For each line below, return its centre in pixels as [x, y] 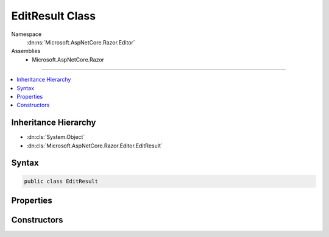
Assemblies [26, 51]
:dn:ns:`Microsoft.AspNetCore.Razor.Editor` [81, 42]
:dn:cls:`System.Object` [56, 137]
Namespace [27, 34]
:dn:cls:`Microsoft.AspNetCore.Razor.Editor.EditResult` [94, 146]
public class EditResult [61, 181]
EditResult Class [54, 16]
